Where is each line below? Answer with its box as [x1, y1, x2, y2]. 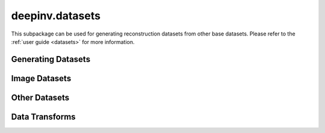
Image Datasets [11, 73, 72, 84]
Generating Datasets [11, 54, 90, 64]
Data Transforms [11, 111, 76, 122]
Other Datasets [11, 92, 69, 102]
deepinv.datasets [11, 9, 101, 22]
